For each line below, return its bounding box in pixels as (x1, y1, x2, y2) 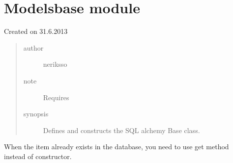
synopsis (23, 109, 49, 119)
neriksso (43, 59, 67, 69)
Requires (43, 92, 69, 102)
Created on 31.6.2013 (4, 26, 68, 36)
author (23, 42, 44, 53)
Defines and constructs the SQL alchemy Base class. (43, 125, 200, 135)
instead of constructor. (4, 151, 72, 161)
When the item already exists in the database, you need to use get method (4, 141, 229, 152)
